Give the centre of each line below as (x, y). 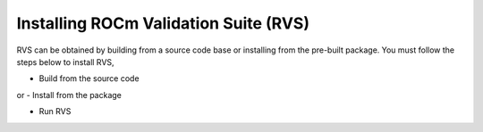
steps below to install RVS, (66, 62)
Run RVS (55, 111)
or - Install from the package (69, 95)
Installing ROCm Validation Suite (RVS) (163, 23)
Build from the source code (89, 78)
